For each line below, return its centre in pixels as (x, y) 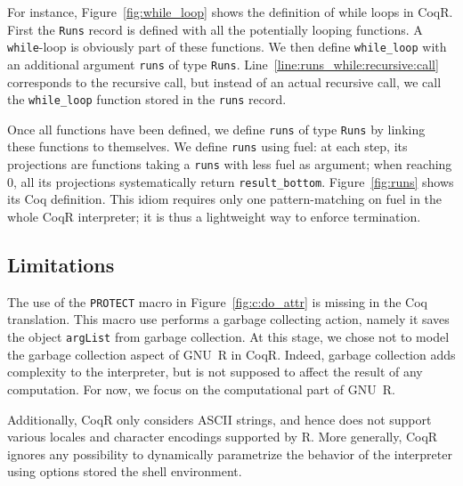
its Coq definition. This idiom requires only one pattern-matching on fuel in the (225, 199)
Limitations (61, 265)
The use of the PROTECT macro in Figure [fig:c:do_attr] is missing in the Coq (217, 301)
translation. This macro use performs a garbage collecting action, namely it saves (228, 319)
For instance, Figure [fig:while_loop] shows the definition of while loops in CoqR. (230, 12)
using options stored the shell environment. (125, 471)
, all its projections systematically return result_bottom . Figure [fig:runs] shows (234, 181)
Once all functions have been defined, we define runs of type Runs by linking (216, 129)
